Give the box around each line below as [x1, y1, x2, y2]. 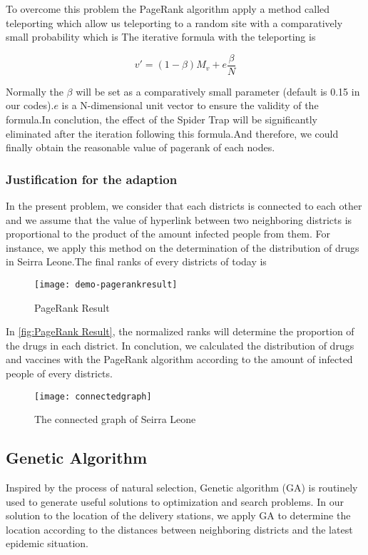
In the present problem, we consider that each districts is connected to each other [6, 198, 362, 213]
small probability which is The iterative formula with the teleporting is [6, 29, 316, 44]
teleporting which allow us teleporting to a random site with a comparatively [6, 15, 343, 30]
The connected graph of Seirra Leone [34, 412, 196, 427]
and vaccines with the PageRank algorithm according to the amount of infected [6, 352, 353, 367]
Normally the [6, 83, 63, 98]
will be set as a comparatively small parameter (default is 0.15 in [76, 83, 360, 98]
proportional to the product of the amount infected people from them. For [6, 226, 331, 241]
